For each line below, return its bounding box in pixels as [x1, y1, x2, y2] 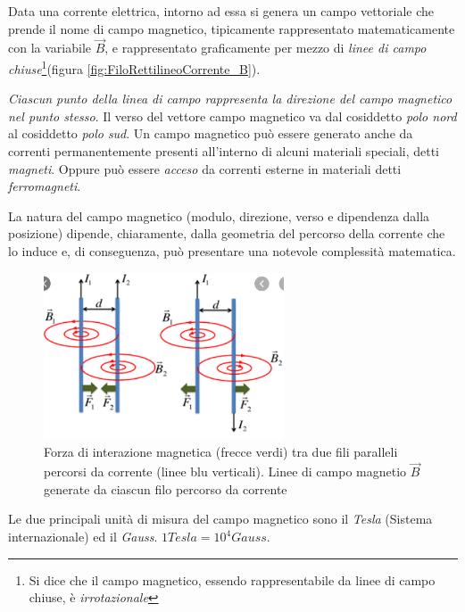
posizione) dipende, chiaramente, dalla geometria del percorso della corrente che [8, 224, 445, 243]
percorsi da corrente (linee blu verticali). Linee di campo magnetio [44, 462, 407, 481]
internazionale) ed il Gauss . [8, 527, 158, 545]
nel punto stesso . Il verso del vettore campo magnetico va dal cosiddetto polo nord [8, 106, 457, 125]
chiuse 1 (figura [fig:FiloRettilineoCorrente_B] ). [8, 57, 261, 78]
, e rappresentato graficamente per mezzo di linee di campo [104, 38, 427, 57]
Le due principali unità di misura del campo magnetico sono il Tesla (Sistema [8, 509, 433, 528]
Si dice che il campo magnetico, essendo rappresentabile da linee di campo [29, 570, 436, 589]
